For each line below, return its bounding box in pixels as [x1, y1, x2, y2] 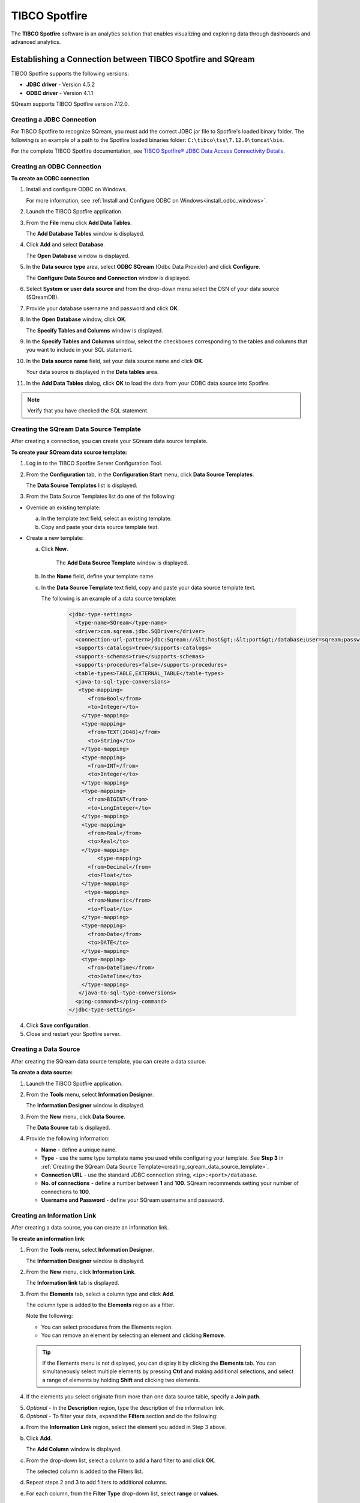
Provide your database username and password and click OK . [26, 304, 179, 312]
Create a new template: [26, 534, 84, 541]
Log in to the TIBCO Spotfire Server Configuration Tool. [26, 460, 163, 467]
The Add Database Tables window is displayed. [26, 230, 145, 237]
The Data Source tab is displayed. [26, 1124, 110, 1131]
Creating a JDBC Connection [11, 115, 97, 123]
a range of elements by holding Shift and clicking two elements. [42, 1376, 200, 1383]
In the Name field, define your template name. [41, 573, 155, 580]
